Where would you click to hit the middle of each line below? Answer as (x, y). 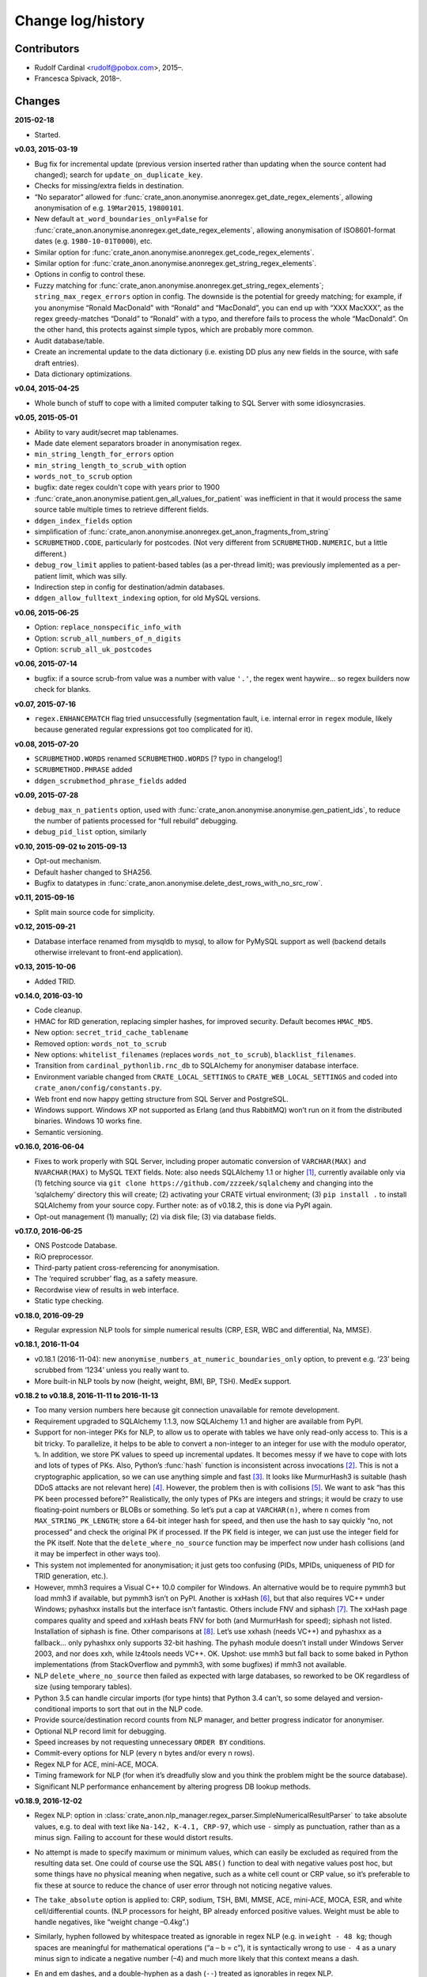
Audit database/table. (70, 341)
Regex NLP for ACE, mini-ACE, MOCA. (96, 1764)
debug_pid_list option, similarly (91, 832)
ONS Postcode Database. (76, 1246)
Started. (47, 134)
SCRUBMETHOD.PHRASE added (83, 769)
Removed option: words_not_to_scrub (100, 1043)
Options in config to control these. (90, 274)
